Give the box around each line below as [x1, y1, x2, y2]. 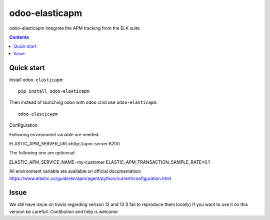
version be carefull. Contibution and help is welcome [9, 208, 118, 214]
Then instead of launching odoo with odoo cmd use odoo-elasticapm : [9, 99, 157, 105]
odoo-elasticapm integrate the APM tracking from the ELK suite [9, 25, 140, 31]
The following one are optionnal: [9, 150, 76, 156]
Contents [9, 34, 29, 40]
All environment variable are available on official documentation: [9, 168, 142, 174]
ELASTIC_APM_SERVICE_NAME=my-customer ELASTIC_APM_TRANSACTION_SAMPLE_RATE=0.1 [9, 159, 210, 165]
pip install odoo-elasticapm [18, 88, 89, 94]
